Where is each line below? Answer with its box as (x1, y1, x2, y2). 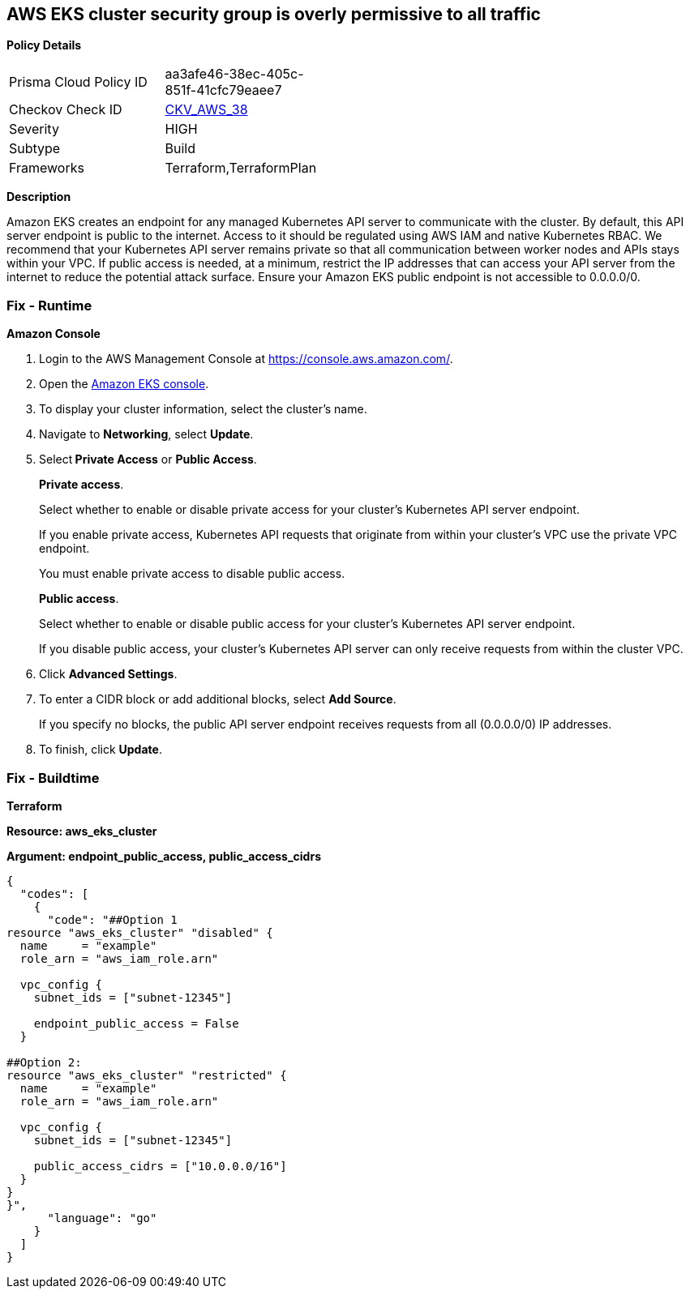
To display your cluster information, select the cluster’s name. (39, 402, 367, 417)
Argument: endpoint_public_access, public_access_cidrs (6, 848, 321, 863)
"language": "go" (47, 1211, 157, 1224)
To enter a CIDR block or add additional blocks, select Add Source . (39, 692, 396, 707)
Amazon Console (6, 327, 101, 341)
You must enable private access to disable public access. (39, 566, 345, 581)
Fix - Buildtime (6, 769, 100, 786)
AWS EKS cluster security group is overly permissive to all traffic (6, 4, 541, 24)
